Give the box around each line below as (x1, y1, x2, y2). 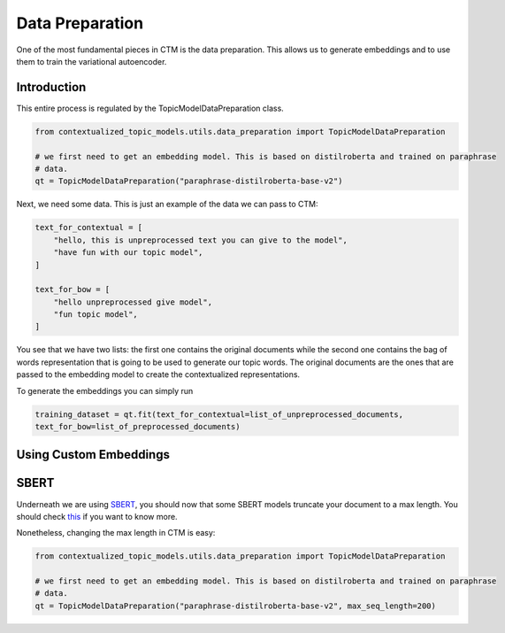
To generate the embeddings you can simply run (16, 385, 194, 396)
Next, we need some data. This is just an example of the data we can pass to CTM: (16, 199, 318, 210)
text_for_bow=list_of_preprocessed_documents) (34, 421, 241, 432)
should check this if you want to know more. (16, 511, 178, 521)
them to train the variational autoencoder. (16, 56, 167, 66)
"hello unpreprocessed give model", (53, 297, 212, 307)
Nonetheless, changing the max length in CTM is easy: (16, 528, 216, 538)
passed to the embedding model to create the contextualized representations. (16, 369, 301, 380)
